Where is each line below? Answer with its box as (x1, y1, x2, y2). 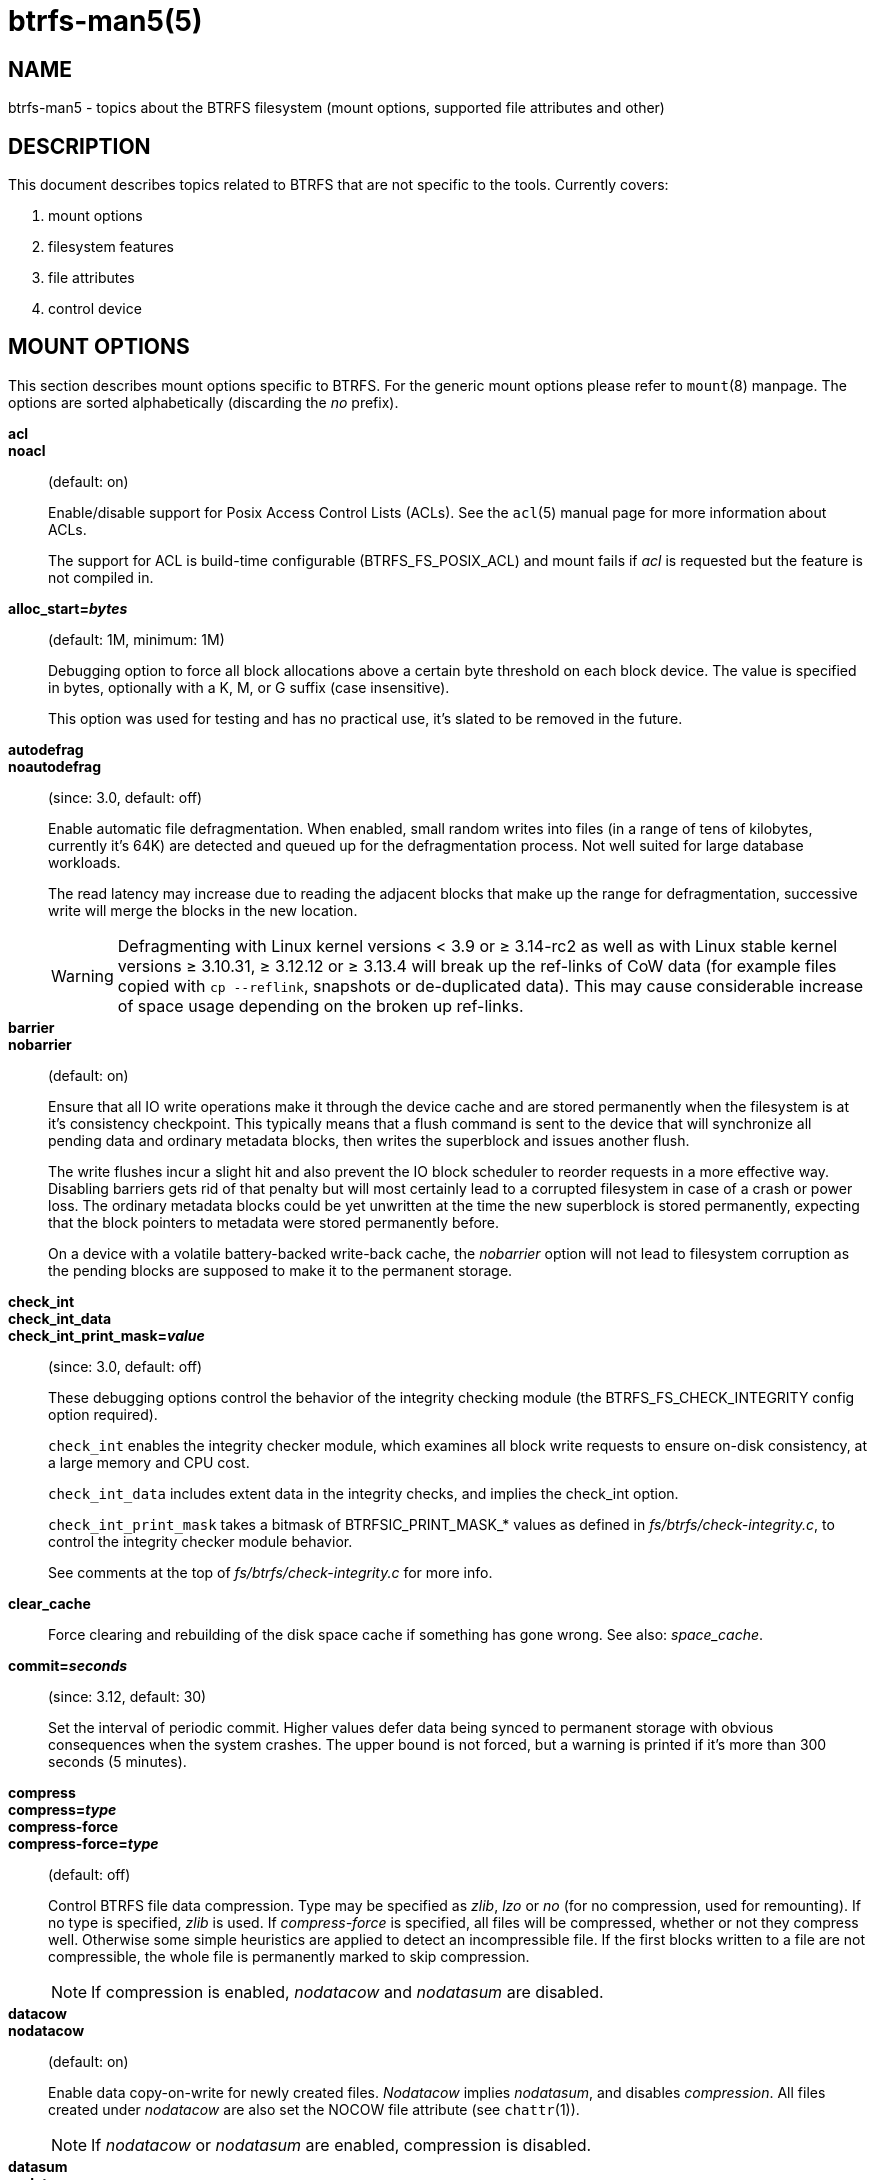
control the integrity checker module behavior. (48, 1532, 353, 1550)
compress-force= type (8, 1834, 159, 1852)
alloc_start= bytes (8, 599, 128, 617)
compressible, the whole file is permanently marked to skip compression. (48, 1947, 530, 1965)
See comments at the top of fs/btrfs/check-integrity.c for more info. (48, 1563, 493, 1581)
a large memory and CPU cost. (48, 1453, 250, 1471)
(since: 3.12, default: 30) (48, 1687, 207, 1705)
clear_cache (8, 1594, 91, 1612)
